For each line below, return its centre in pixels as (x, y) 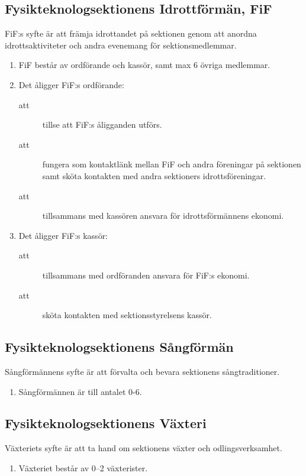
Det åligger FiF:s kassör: (63, 235)
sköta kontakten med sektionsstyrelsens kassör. (127, 315)
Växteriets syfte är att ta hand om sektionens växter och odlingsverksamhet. (144, 448)
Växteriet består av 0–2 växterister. (83, 467)
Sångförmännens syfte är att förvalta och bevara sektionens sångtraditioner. (142, 371)
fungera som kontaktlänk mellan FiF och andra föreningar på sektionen (172, 164)
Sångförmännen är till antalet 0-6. (80, 391)
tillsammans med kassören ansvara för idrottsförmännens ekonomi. (163, 216)
